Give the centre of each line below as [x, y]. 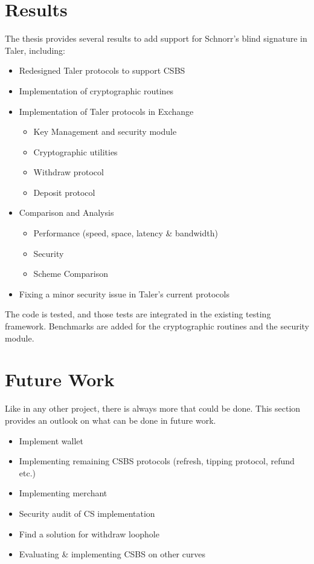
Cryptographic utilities [75, 151]
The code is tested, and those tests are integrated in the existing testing [138, 314]
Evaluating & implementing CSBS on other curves [112, 554]
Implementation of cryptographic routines [96, 90]
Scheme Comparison [71, 274]
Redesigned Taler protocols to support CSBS [102, 70]
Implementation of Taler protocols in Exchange [106, 111]
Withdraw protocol [69, 172]
